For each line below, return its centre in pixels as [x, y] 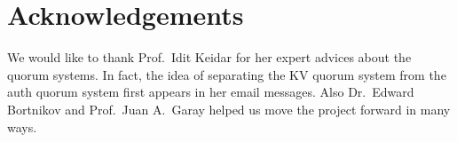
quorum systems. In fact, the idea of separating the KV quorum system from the [227, 74]
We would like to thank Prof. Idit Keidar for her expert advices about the [209, 57]
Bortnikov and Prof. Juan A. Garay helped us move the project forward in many [229, 109]
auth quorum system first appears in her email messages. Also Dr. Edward [211, 92]
